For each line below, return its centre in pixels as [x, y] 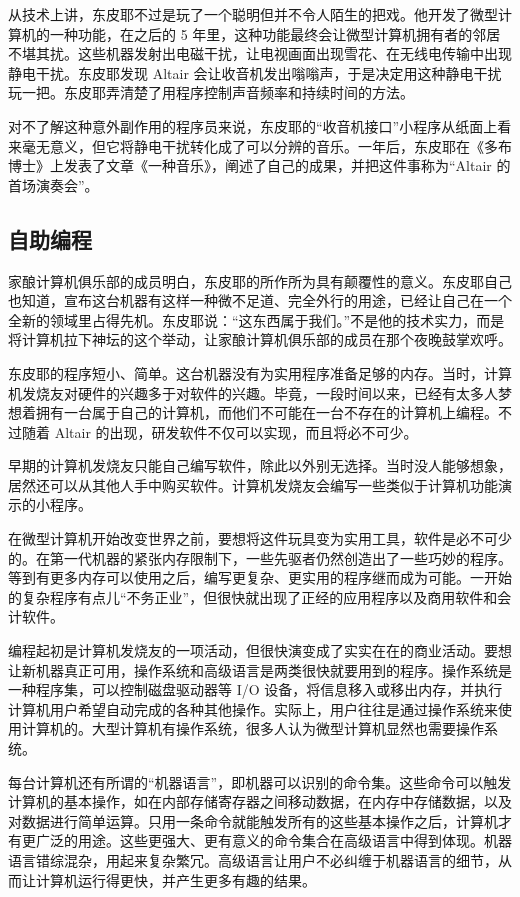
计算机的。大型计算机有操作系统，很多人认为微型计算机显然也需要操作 [252, 728]
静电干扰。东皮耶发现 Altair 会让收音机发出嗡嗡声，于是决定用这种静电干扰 [255, 72]
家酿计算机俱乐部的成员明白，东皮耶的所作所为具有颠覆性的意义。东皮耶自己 [260, 280]
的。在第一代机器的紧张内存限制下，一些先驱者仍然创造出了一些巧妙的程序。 [260, 557]
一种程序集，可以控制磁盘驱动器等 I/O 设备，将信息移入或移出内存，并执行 [255, 689]
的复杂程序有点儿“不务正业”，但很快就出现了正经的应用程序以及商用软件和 [253, 596]
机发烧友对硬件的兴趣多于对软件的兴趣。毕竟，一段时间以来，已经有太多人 [253, 392]
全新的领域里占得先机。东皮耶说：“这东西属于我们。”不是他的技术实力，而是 [256, 319]
